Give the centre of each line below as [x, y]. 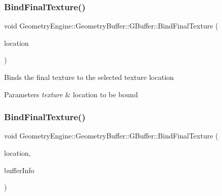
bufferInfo [19, 170]
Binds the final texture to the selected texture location [89, 77]
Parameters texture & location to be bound [71, 94]
